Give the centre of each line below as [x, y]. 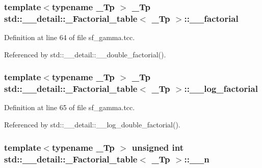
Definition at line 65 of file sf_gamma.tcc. [70, 107]
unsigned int [158, 147]
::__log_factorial [221, 89]
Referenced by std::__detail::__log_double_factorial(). [92, 125]
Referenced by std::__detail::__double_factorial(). [85, 54]
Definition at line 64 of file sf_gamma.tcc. [70, 37]
